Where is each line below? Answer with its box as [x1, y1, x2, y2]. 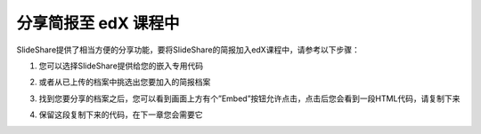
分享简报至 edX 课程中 [16, 13, 180, 33]
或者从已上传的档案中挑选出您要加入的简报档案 [38, 76, 211, 88]
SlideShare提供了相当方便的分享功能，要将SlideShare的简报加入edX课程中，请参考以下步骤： [16, 44, 360, 55]
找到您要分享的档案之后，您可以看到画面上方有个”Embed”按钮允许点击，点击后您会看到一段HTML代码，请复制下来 [38, 93, 461, 104]
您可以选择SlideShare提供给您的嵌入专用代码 [38, 60, 204, 71]
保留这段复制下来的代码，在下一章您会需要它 [38, 109, 203, 120]
